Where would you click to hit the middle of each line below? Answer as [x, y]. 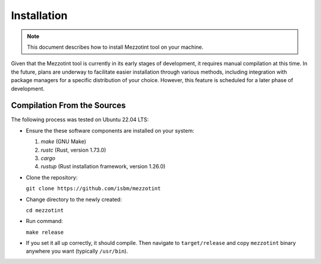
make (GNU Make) [63, 142]
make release [45, 232]
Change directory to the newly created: [74, 199]
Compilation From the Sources [68, 106]
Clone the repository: [52, 177]
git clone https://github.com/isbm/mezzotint [93, 188]
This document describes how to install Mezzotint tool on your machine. [115, 47]
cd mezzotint [45, 210]
